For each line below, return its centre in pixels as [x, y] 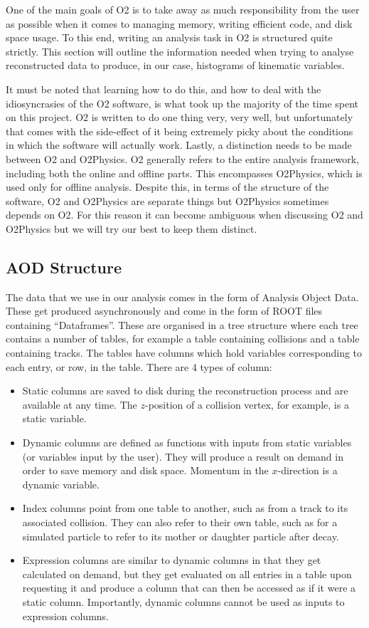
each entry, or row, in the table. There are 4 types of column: [139, 366]
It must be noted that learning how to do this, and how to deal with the [164, 89]
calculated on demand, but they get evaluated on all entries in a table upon [187, 574]
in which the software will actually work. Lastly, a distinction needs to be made [179, 145]
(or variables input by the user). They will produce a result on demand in [183, 456]
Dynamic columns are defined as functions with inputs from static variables [187, 443]
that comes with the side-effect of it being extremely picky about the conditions [180, 131]
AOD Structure [64, 267]
